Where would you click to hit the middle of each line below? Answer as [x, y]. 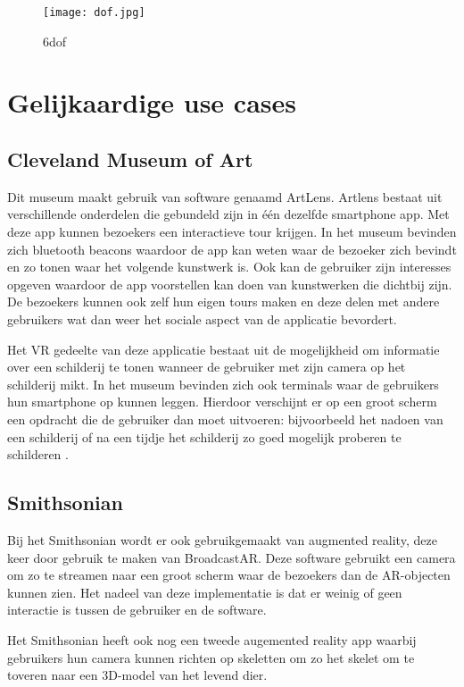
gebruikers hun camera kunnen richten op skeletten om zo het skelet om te [211, 657]
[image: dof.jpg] [94, 13]
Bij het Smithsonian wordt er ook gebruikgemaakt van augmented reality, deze [222, 539]
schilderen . [38, 454]
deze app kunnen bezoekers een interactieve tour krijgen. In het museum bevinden [232, 232]
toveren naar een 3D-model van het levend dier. [137, 675]
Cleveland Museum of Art [130, 159]
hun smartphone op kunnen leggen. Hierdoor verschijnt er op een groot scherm [222, 402]
